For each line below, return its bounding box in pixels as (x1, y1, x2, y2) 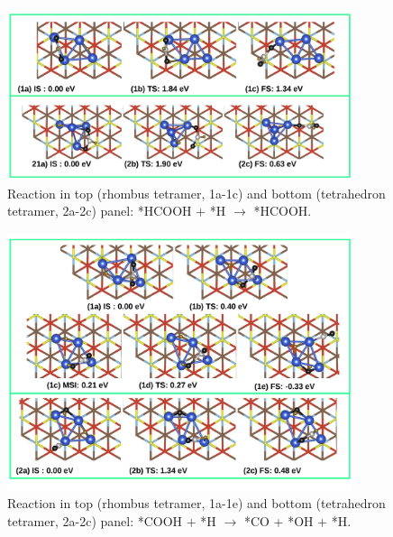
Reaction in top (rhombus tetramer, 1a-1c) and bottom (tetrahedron (7, 183, 386, 202)
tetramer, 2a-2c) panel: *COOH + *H (7, 511, 216, 530)
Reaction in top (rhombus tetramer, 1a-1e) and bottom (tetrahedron (7, 494, 386, 513)
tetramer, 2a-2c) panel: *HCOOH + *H (7, 201, 226, 220)
